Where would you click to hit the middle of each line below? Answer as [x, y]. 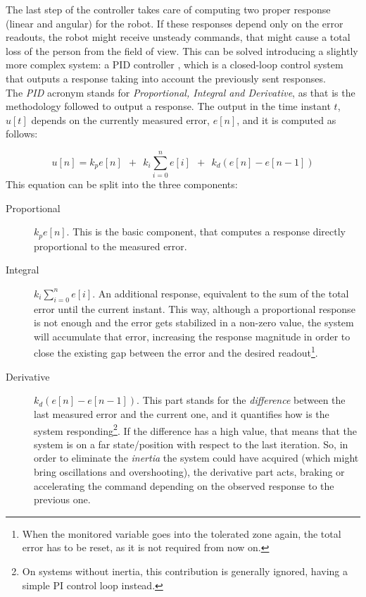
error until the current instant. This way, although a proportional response [195, 308]
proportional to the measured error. [111, 246]
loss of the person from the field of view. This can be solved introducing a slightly [182, 50]
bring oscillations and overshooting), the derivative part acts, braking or [189, 471]
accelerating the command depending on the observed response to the [184, 485]
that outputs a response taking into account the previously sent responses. [166, 78]
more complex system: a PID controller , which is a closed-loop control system [175, 64]
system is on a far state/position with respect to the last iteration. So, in [191, 444]
